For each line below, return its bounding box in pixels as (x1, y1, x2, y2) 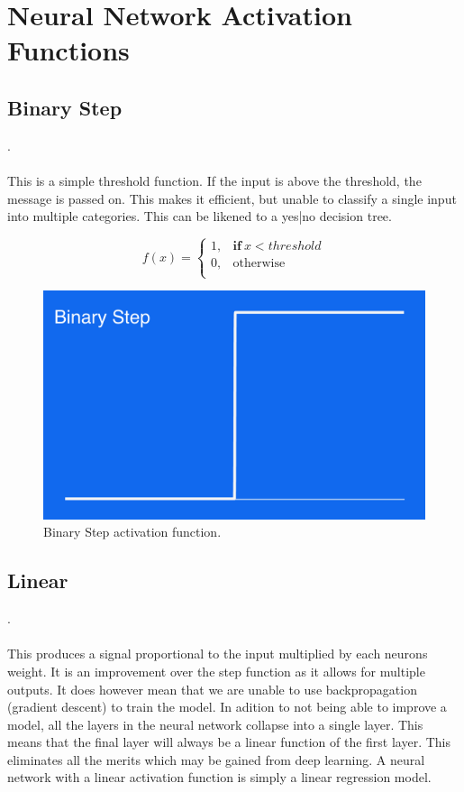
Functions (7, 32, 130, 69)
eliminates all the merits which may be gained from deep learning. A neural (7, 750, 425, 769)
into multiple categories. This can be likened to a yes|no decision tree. (7, 207, 392, 226)
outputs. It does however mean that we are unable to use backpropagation (7, 679, 417, 698)
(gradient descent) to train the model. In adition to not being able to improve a (7, 697, 447, 716)
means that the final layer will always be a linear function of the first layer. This (7, 732, 451, 751)
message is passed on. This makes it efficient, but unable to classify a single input (7, 189, 457, 207)
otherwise (232, 257, 286, 271)
